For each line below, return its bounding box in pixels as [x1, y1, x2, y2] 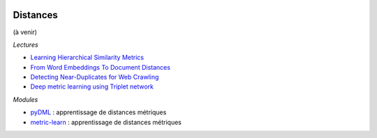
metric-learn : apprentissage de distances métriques [30, 118, 182, 126]
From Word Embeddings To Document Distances [30, 63, 171, 71]
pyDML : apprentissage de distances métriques [30, 108, 167, 116]
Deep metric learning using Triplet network [30, 82, 154, 91]
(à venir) [13, 28, 38, 36]
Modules [13, 95, 38, 104]
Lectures [13, 40, 38, 49]
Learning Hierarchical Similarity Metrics [30, 53, 145, 62]
